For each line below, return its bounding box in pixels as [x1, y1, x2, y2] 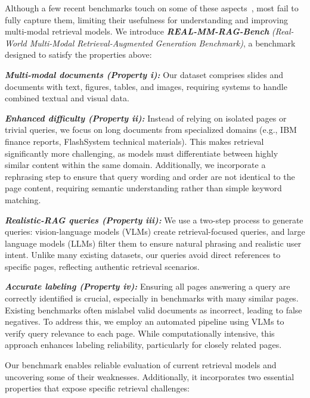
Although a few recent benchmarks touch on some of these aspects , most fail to [5, 2, 299, 14]
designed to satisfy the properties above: [5, 48, 152, 61]
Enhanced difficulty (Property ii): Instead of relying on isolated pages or [5, 111, 287, 124]
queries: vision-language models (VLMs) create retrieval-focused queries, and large [5, 225, 305, 238]
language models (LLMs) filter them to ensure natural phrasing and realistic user [5, 237, 302, 249]
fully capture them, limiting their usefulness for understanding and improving [5, 13, 289, 26]
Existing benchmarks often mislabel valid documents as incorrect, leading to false [5, 303, 302, 316]
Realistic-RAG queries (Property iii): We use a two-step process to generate [5, 213, 303, 226]
